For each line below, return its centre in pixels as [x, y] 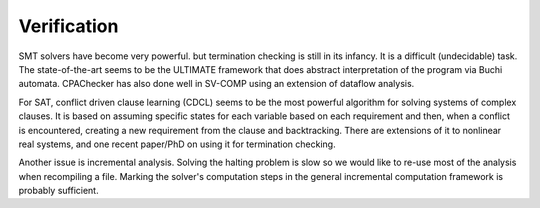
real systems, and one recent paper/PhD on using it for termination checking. [177, 144]
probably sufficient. [58, 191]
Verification [68, 26]
